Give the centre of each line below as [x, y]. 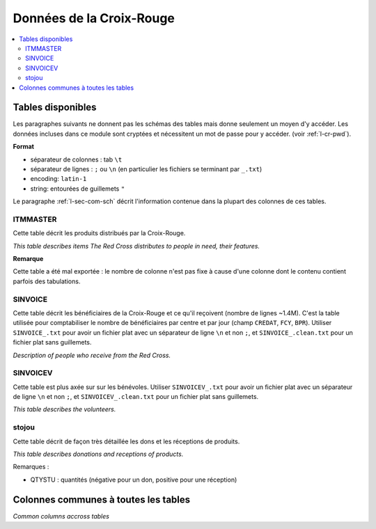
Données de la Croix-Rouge [94, 18]
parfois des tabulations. [47, 281]
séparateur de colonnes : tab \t [76, 159]
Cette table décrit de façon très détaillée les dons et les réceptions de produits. [126, 441]
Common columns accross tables [61, 516]
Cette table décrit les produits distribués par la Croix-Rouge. [99, 233]
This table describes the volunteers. [64, 409]
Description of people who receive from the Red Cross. [92, 355]
